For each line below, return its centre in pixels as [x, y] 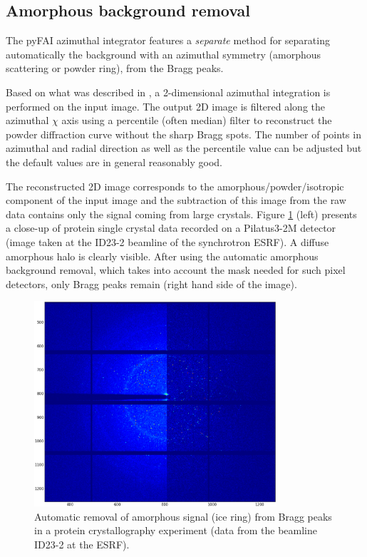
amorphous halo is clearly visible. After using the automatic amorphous [162, 256]
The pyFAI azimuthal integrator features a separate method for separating [168, 40]
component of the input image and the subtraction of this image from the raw [176, 200]
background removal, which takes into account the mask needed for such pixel [176, 270]
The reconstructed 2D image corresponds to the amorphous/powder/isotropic [175, 186]
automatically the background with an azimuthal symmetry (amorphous [164, 54]
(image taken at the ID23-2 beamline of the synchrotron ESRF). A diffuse [167, 241]
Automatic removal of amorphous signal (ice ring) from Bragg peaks [183, 516]
